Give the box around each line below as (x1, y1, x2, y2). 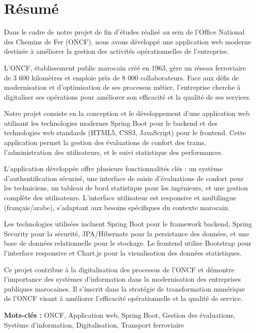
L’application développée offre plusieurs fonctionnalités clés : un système (4, 163, 223, 174)
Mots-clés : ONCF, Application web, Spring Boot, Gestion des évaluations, (4, 309, 235, 320)
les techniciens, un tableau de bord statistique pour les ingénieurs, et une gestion (4, 183, 248, 193)
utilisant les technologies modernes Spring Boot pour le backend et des (4, 117, 218, 128)
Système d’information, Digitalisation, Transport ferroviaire (4, 319, 184, 330)
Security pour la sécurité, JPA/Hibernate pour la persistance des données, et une (4, 228, 249, 238)
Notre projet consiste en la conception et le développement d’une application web (4, 108, 250, 118)
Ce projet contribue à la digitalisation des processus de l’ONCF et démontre (4, 264, 234, 274)
